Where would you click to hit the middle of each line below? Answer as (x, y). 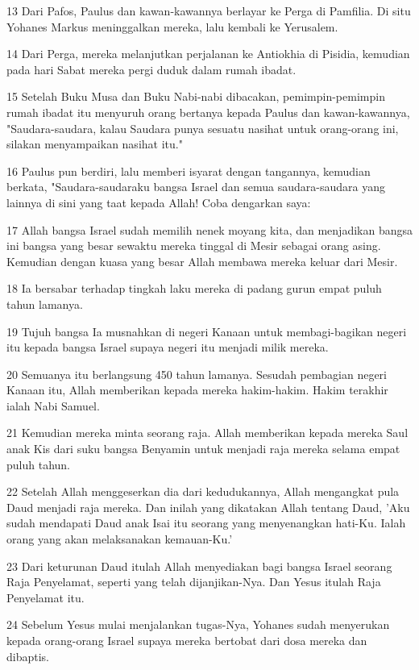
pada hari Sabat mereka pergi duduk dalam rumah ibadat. (151, 69)
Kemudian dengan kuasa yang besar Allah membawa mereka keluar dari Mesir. (202, 261)
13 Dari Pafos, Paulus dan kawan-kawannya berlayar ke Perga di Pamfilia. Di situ (209, 10)
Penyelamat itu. (46, 597)
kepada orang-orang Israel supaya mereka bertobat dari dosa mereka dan (187, 640)
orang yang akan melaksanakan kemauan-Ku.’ (120, 539)
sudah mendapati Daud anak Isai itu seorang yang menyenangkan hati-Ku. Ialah (206, 523)
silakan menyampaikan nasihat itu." (95, 144)
